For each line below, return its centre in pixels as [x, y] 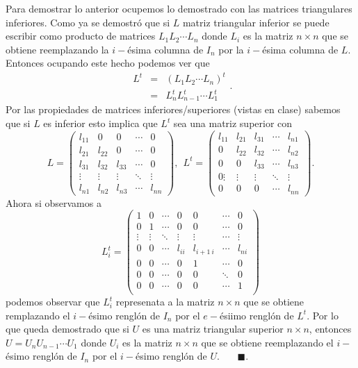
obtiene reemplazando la [57, 49]
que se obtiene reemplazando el [267, 342]
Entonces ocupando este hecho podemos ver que [108, 63]
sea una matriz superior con [233, 123]
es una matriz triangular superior [213, 329]
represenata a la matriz [165, 302]
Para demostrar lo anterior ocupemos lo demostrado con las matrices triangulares [179, 8]
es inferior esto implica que [100, 123]
